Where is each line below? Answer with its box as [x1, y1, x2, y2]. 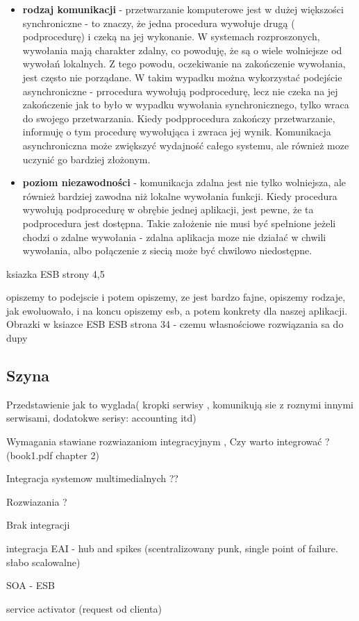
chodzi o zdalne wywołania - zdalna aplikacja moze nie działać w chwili [22, 229, 326, 244]
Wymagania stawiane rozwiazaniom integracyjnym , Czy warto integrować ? [6, 434, 330, 449]
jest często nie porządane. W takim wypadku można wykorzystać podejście [22, 69, 342, 84]
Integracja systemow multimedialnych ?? [6, 471, 178, 486]
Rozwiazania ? [6, 494, 67, 508]
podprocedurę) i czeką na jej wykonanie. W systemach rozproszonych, [22, 29, 320, 44]
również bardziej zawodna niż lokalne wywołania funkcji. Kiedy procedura [22, 188, 337, 203]
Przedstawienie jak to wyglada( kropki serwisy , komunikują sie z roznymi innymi [6, 397, 353, 411]
